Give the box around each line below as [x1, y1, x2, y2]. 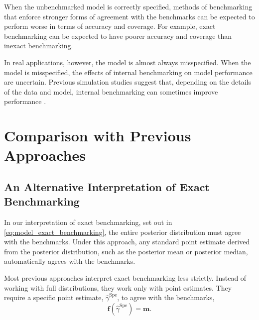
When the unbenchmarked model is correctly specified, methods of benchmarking [4, 1, 253, 11]
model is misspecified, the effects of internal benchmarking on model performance [4, 67, 253, 77]
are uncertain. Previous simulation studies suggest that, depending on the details [4, 77, 251, 87]
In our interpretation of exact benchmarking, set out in [4, 217, 172, 227]
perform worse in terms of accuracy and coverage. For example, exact [4, 21, 216, 31]
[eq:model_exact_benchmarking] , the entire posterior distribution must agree [4, 226, 241, 237]
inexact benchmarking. [4, 40, 73, 51]
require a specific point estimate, [4, 292, 104, 303]
